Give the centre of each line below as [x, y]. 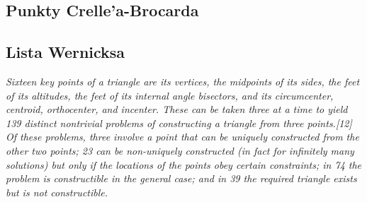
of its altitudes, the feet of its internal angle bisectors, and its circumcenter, [170, 95]
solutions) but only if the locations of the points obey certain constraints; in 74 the [184, 164]
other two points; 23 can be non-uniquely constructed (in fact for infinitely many [180, 150]
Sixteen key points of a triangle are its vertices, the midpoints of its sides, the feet [183, 81]
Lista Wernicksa [66, 52]
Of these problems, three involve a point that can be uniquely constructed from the [182, 137]
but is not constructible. [57, 192]
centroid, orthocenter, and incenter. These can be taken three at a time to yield [177, 109]
